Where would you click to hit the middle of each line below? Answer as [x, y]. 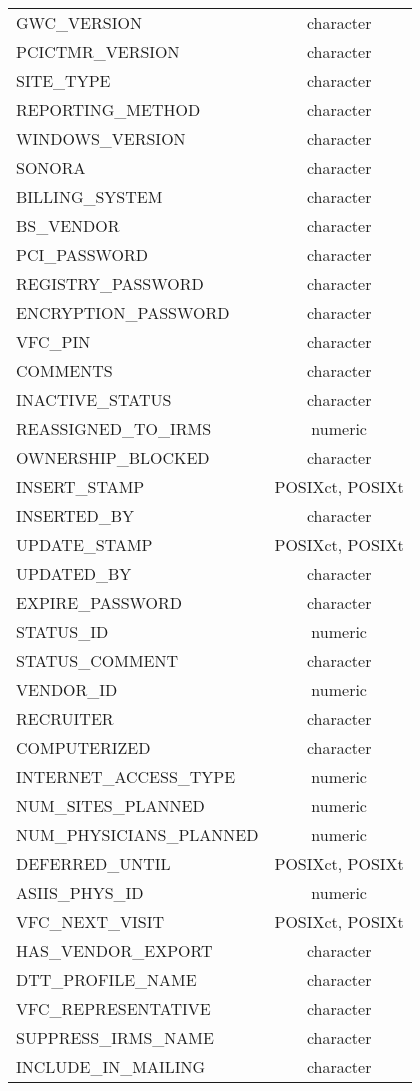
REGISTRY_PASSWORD [110, 283]
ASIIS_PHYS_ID [80, 892]
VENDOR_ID [67, 689]
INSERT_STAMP [80, 486]
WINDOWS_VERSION [101, 138]
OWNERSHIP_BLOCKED [113, 457]
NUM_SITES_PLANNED [110, 805]
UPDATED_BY [74, 573]
